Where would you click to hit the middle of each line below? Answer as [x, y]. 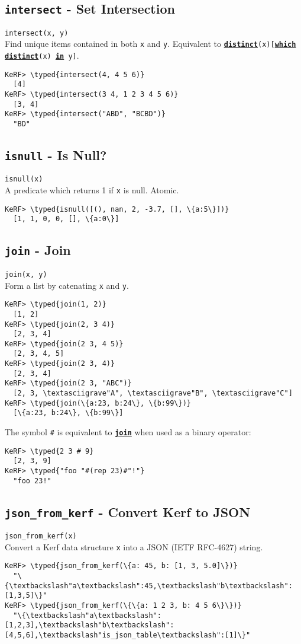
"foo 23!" [32, 481]
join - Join [38, 250]
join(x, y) [26, 274]
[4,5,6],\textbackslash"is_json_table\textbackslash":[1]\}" [128, 635]
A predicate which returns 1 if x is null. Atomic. [92, 190]
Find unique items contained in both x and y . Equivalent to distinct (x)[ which [150, 44]
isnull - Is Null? [56, 155]
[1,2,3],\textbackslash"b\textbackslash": [90, 625]
